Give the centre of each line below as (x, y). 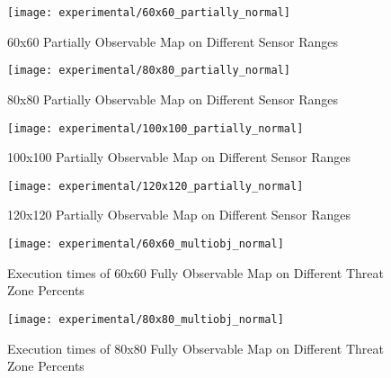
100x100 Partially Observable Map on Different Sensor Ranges (179, 157)
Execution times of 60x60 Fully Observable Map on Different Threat (195, 272)
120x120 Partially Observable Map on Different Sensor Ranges (179, 215)
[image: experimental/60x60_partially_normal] (149, 13)
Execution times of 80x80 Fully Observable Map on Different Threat (195, 348)
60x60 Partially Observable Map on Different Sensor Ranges (173, 41)
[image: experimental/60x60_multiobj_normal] (146, 244)
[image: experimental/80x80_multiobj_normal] (146, 319)
